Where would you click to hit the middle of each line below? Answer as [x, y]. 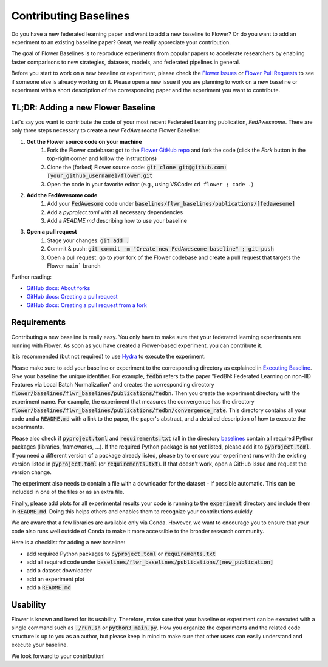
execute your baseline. [40, 645]
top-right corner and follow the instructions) [102, 158]
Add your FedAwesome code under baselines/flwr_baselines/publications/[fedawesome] [171, 204]
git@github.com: [203, 167]
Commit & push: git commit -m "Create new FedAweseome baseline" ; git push [161, 249]
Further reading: [31, 277]
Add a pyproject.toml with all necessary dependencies [115, 212]
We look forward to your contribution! [58, 656]
